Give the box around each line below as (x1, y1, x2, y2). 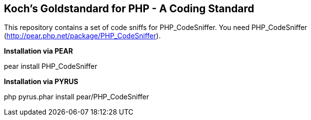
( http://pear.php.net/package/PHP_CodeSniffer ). (4, 31, 161, 40)
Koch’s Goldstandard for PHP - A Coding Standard (4, 2, 254, 15)
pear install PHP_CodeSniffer (4, 62, 98, 71)
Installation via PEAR (4, 47, 73, 56)
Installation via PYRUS (4, 77, 78, 86)
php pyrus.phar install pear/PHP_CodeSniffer (4, 92, 149, 101)
